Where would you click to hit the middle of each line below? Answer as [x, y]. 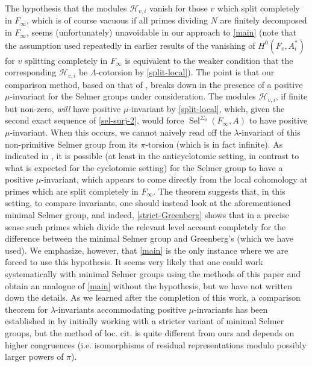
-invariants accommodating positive [121, 309]
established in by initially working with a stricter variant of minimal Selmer [145, 321]
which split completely [258, 8]
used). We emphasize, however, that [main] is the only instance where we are [147, 250]
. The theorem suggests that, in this [219, 191]
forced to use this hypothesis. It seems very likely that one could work [134, 262]
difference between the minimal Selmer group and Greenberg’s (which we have [149, 238]
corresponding [31, 72]
